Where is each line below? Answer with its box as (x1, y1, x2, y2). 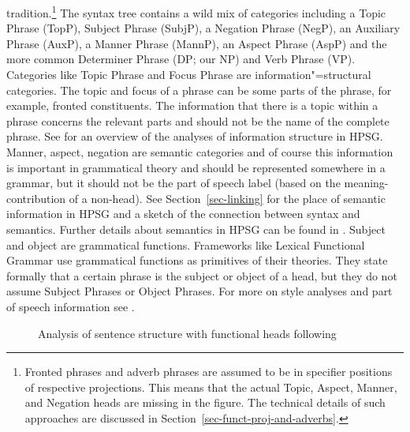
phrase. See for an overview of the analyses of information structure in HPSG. (6, 128, 383, 145)
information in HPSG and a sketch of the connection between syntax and (6, 205, 360, 222)
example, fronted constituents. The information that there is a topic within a (6, 97, 378, 114)
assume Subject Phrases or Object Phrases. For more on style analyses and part (6, 283, 393, 299)
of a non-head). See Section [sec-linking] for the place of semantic (69, 190, 386, 206)
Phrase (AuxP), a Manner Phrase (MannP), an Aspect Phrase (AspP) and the (6, 35, 387, 51)
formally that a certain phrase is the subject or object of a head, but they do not (6, 267, 397, 284)
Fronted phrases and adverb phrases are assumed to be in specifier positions (24, 363, 393, 380)
